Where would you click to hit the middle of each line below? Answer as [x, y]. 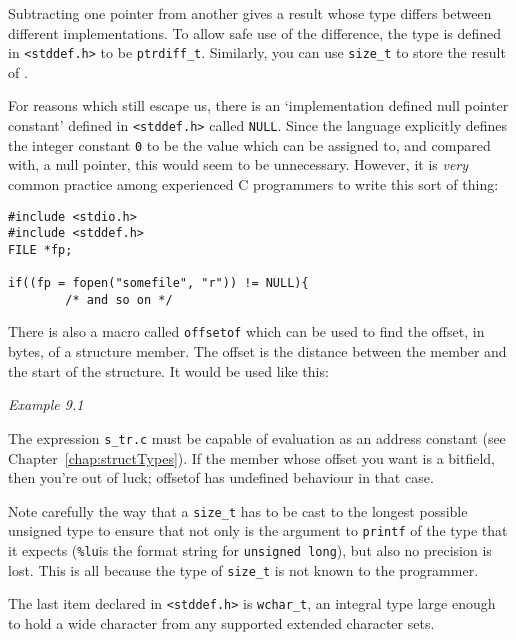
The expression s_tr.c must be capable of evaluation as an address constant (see [257, 437]
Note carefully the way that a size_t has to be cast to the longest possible [238, 510]
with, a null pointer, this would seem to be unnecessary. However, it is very [238, 164]
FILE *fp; [40, 249]
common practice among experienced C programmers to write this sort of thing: [253, 183]
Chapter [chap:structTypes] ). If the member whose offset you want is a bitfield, [251, 457]
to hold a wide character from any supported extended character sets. [221, 623]
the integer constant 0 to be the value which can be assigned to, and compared [249, 144]
